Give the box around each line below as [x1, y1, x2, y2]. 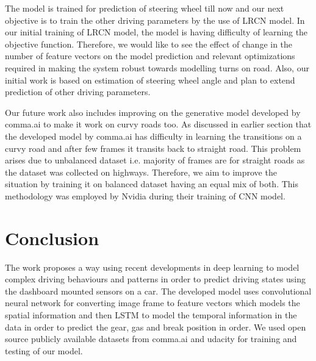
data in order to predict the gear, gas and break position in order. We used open [5, 320, 306, 333]
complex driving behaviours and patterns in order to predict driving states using [5, 273, 306, 285]
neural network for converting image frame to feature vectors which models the [5, 296, 300, 309]
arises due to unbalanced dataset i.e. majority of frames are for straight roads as [5, 154, 305, 166]
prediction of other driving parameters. [5, 85, 151, 98]
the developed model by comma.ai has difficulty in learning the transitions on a [5, 129, 302, 142]
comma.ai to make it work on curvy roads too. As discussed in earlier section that [5, 118, 312, 130]
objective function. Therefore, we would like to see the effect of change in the [5, 37, 293, 50]
